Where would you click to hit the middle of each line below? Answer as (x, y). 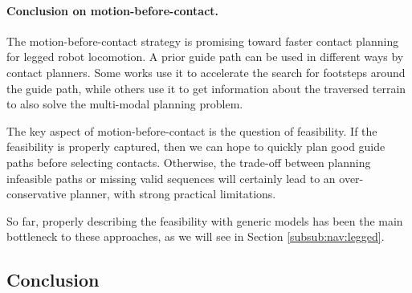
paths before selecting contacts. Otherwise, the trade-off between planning (189, 162)
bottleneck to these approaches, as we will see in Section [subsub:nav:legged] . (196, 236)
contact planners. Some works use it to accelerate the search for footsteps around (206, 72)
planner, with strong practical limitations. (173, 194)
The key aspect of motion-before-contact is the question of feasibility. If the (192, 130)
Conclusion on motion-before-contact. (113, 10)
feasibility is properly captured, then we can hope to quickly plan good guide (196, 146)
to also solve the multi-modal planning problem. (125, 104)
